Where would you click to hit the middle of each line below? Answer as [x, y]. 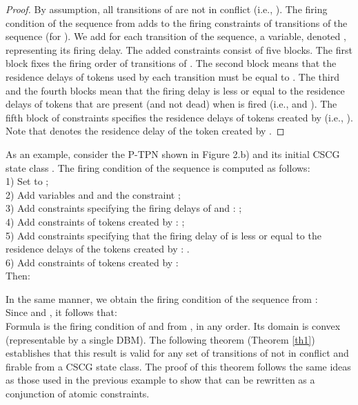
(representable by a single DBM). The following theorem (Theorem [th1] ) [160, 339]
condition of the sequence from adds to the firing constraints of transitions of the [177, 22]
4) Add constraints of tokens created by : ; [95, 221]
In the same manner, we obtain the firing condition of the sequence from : [162, 298]
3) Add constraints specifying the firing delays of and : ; [124, 208]
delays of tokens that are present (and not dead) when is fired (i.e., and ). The [171, 104]
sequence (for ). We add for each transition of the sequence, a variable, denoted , [176, 36]
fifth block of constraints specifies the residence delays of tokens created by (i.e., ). [179, 117]
